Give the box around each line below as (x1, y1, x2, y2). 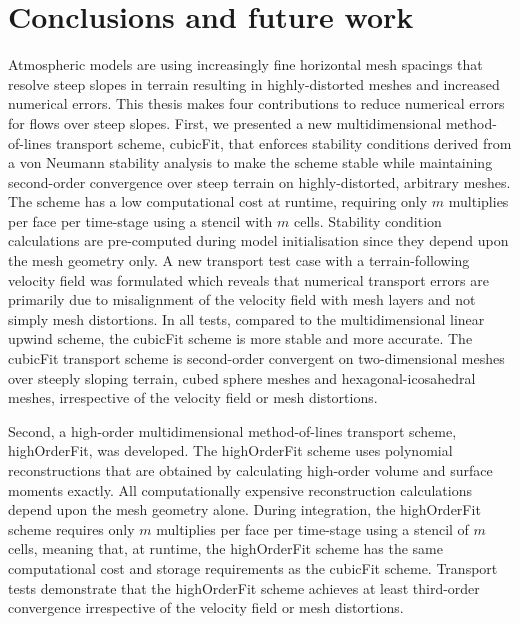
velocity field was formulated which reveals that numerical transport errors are (8, 269, 489, 290)
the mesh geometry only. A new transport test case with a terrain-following (8, 250, 470, 271)
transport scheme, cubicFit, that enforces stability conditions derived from (55, 132, 512, 153)
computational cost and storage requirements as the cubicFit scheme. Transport (8, 557, 498, 578)
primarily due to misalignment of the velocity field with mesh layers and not (8, 289, 476, 310)
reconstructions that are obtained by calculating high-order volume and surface (8, 460, 493, 480)
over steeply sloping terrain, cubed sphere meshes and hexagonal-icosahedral (8, 367, 476, 388)
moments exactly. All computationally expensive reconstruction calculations (8, 479, 472, 500)
